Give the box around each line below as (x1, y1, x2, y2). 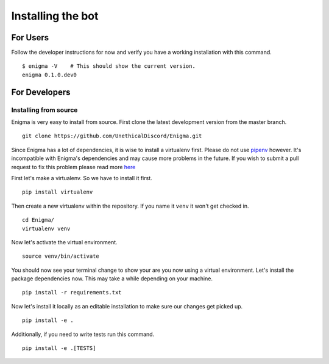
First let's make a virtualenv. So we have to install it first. (11, 174, 152, 181)
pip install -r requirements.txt (22, 289, 122, 296)
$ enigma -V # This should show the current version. (22, 63, 196, 70)
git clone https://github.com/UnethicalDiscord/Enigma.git (22, 133, 202, 140)
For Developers (11, 87, 71, 97)
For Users (11, 32, 49, 43)
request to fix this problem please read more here (11, 163, 136, 170)
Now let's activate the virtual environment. (11, 238, 118, 246)
